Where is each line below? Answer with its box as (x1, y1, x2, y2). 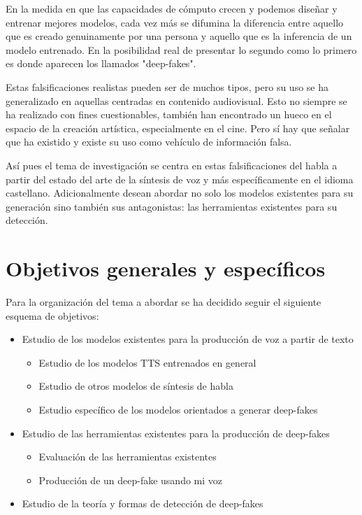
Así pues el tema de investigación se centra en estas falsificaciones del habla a (6, 157, 338, 172)
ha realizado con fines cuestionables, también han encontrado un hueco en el (6, 107, 332, 122)
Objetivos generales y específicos (6, 254, 326, 283)
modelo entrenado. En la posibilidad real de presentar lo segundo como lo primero (6, 42, 357, 57)
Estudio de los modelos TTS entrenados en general (38, 355, 256, 369)
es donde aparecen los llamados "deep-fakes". (6, 56, 196, 71)
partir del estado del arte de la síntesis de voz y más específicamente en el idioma (6, 171, 354, 186)
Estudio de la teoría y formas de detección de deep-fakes (22, 496, 263, 511)
